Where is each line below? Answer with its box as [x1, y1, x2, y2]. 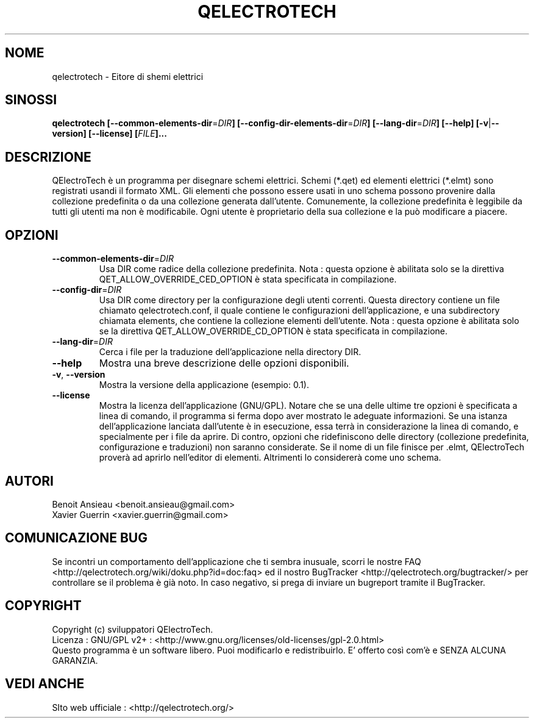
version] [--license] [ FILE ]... [52, 128, 167, 139]
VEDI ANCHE [5, 676, 85, 692]
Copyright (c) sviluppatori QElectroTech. [52, 624, 213, 635]
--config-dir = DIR [52, 284, 122, 295]
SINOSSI [5, 92, 57, 108]
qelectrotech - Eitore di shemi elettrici [52, 71, 204, 82]
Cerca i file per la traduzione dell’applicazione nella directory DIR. [99, 347, 361, 358]
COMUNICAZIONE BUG [5, 530, 148, 546]
